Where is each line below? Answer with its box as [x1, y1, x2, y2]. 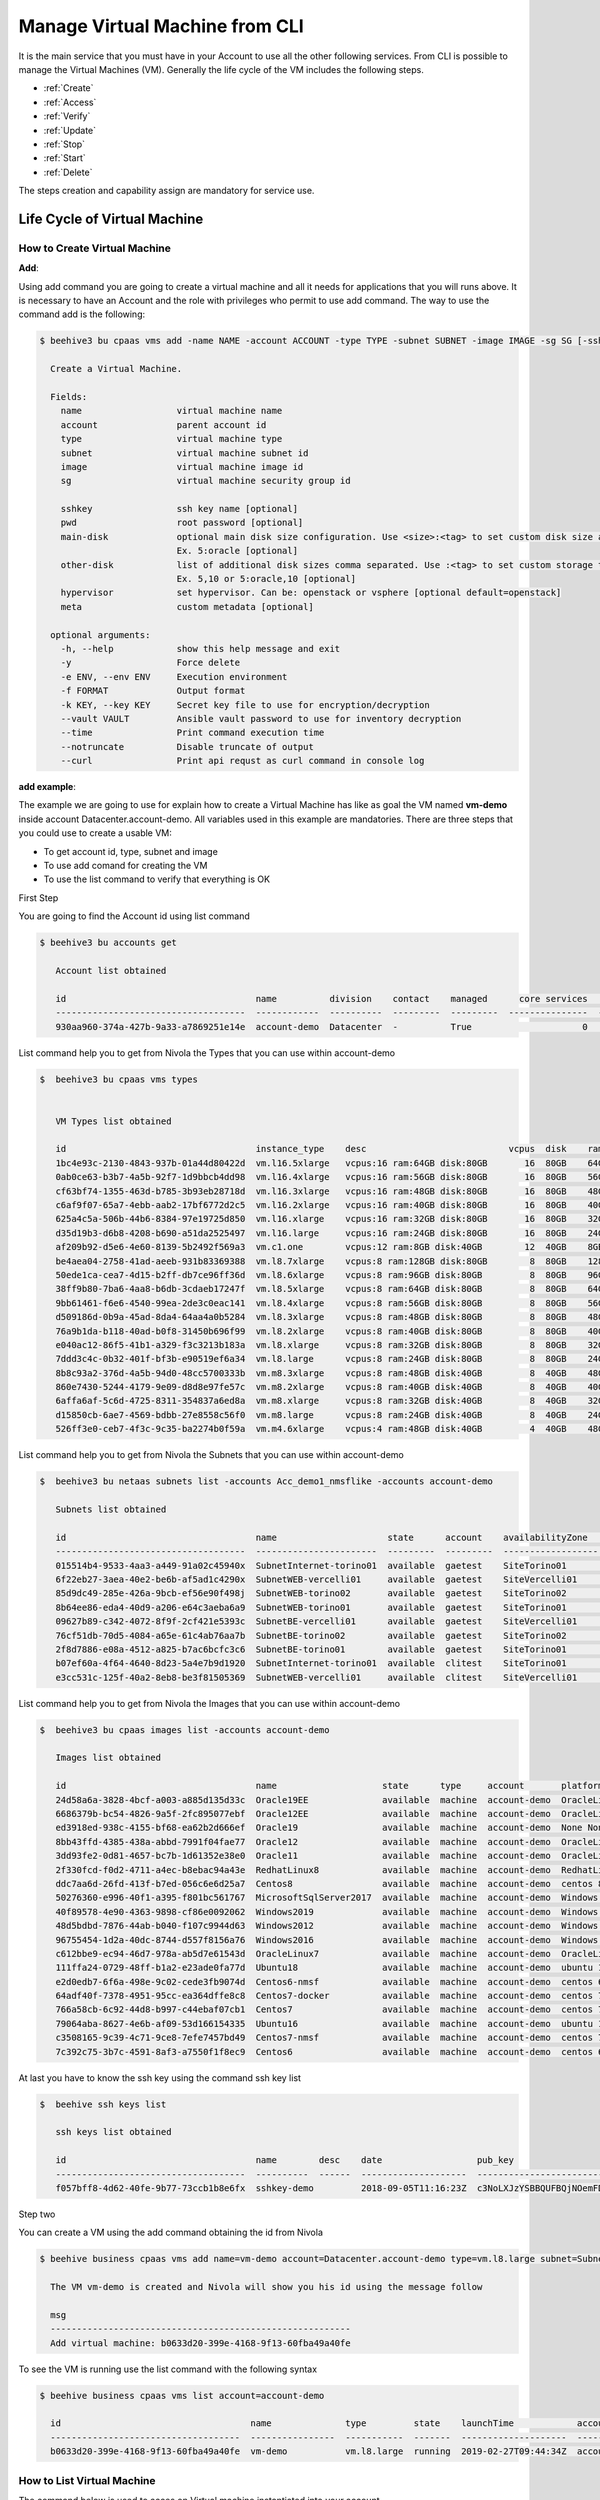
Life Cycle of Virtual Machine [18, 210, 204, 227]
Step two [18, 2208, 56, 2220]
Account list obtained [55, 965, 167, 976]
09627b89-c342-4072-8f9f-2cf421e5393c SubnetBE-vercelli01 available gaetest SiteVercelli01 [55, 1616, 578, 1627]
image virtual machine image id [60, 461, 304, 472]
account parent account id [60, 419, 267, 430]
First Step [18, 891, 59, 904]
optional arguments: [50, 629, 151, 640]
